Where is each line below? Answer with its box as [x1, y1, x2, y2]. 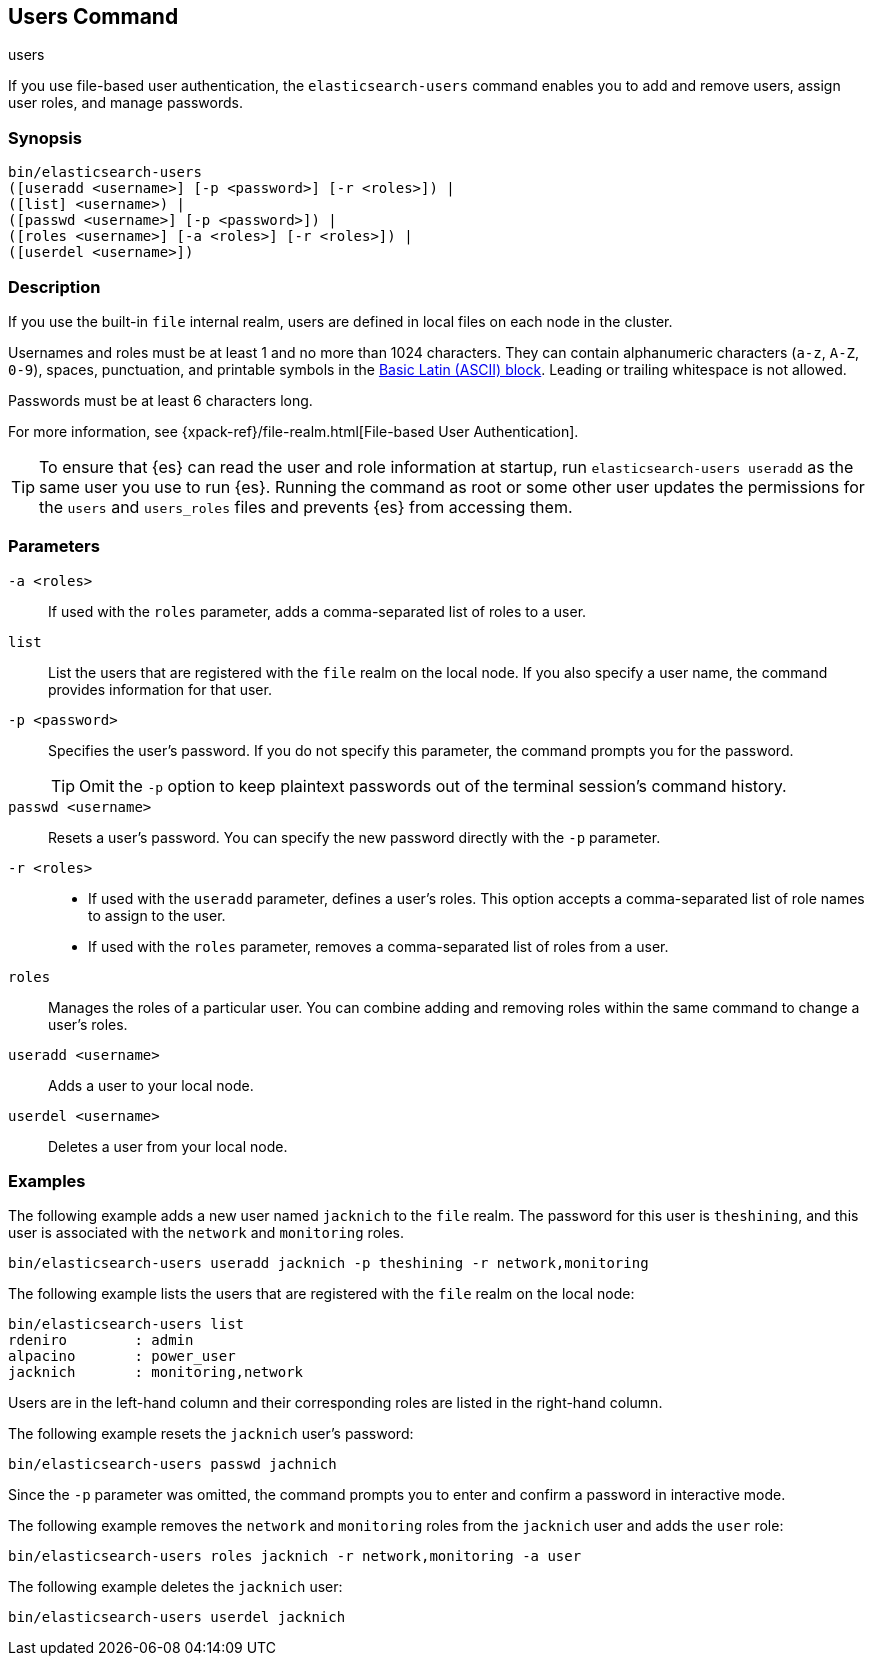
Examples [8, 1171, 86, 1192]
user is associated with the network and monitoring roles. [8, 1224, 405, 1242]
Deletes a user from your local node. [48, 1137, 288, 1155]
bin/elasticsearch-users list [8, 1316, 245, 1333]
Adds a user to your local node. [48, 1076, 254, 1094]
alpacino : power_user [8, 1348, 236, 1365]
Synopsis [8, 127, 82, 148]
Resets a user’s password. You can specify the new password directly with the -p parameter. [48, 828, 661, 846]
